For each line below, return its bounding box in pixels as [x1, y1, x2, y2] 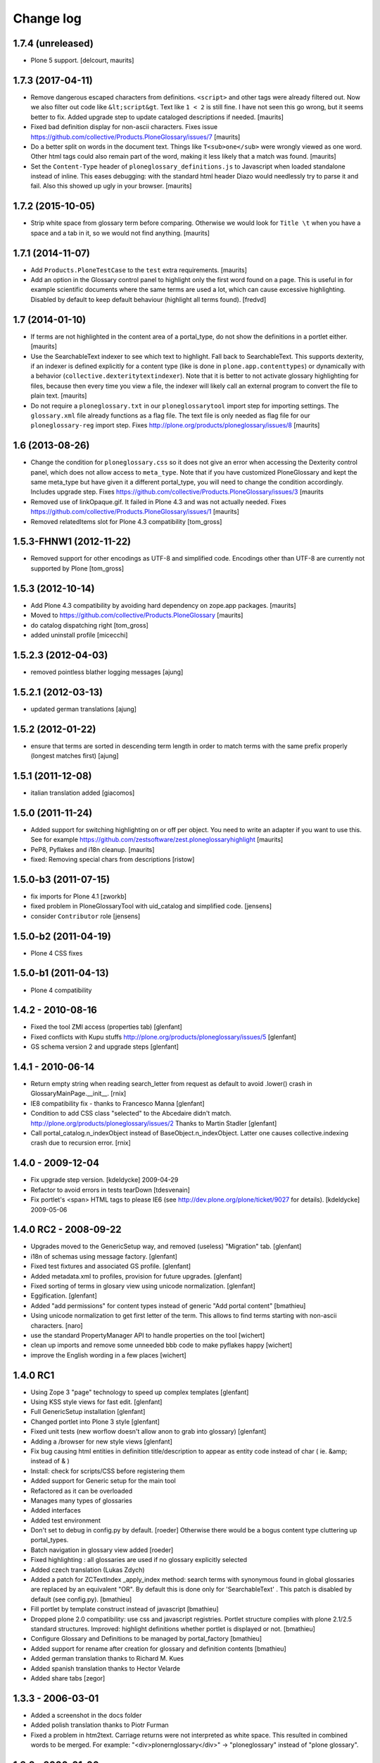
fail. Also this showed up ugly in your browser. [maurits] [30, 182, 192, 190]
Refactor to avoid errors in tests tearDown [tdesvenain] [30, 1185, 190, 1194]
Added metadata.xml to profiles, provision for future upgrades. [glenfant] [30, 1271, 242, 1280]
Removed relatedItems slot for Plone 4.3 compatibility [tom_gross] [30, 517, 222, 525]
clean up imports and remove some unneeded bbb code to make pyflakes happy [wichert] [30, 1341, 293, 1350]
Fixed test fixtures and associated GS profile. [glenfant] [30, 1262, 191, 1271]
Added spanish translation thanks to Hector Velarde [30, 1664, 181, 1673]
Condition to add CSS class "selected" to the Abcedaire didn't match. [30, 1109, 232, 1118]
